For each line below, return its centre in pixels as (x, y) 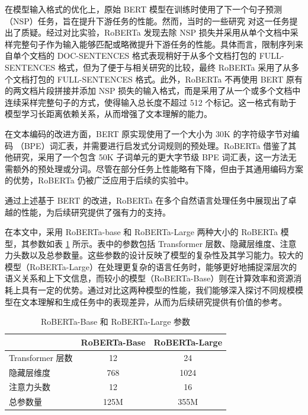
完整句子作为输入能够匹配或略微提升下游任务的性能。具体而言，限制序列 (154, 44)
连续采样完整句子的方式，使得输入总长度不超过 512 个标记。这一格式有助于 (151, 102)
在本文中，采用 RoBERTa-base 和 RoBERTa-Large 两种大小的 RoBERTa (142, 232)
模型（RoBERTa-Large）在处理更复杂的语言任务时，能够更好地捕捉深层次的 (151, 266)
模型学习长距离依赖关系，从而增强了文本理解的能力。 (108, 114)
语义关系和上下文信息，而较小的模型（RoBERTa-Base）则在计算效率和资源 (149, 278)
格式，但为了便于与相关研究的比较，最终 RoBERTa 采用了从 (175, 67)
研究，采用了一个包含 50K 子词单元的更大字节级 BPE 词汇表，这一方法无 (155, 157)
